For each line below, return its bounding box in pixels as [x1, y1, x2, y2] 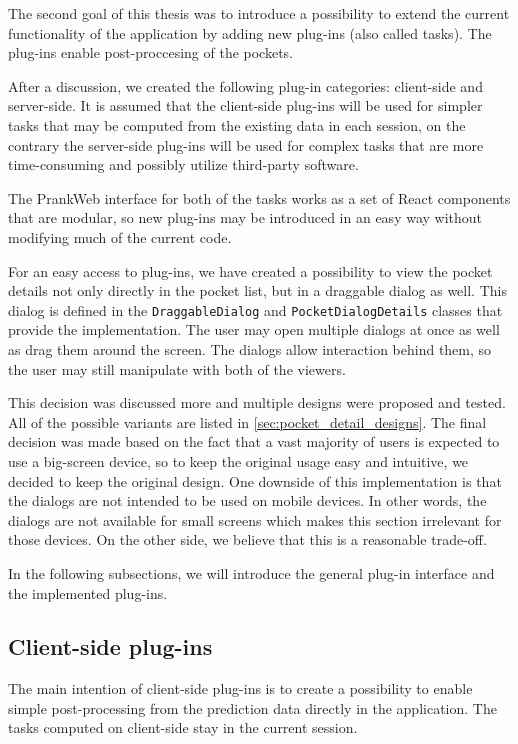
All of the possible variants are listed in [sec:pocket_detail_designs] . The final [8, 411, 487, 432]
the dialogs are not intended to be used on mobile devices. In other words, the [8, 490, 487, 511]
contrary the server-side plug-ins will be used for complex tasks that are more [8, 134, 484, 155]
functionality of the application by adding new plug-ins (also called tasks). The [8, 22, 492, 43]
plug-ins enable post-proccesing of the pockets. [8, 42, 294, 63]
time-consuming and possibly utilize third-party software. [8, 154, 359, 175]
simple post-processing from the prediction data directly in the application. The [8, 697, 497, 718]
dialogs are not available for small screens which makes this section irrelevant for [8, 509, 502, 530]
